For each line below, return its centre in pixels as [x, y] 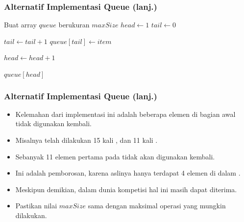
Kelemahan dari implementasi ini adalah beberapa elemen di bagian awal [125, 114]
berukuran [74, 25]
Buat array [20, 25]
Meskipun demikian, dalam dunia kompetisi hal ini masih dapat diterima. [126, 189]
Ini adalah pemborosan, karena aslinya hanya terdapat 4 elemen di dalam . [128, 173]
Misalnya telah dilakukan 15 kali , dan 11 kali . [86, 140]
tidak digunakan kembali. [54, 123]
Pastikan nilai [36, 206]
